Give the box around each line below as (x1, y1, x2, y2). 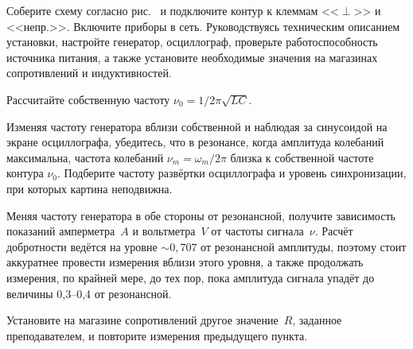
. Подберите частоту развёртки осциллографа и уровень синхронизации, (57, 165, 407, 181)
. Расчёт (314, 223, 353, 239)
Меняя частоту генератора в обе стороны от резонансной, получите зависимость (6, 207, 395, 223)
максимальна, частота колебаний (6, 149, 164, 165)
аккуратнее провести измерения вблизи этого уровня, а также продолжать (6, 254, 364, 270)
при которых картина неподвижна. (6, 180, 173, 196)
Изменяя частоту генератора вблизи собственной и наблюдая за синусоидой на (6, 118, 388, 134)
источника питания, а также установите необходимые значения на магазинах (6, 48, 378, 65)
